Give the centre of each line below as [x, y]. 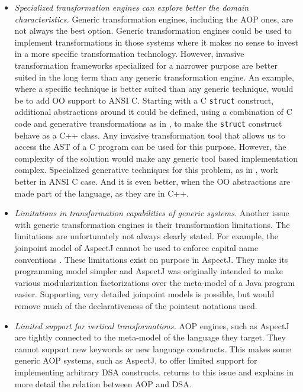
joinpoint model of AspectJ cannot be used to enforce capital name [136, 248]
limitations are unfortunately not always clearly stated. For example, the [146, 236]
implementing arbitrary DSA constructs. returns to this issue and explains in [154, 372]
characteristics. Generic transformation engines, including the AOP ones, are [154, 19]
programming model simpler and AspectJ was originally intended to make [149, 271]
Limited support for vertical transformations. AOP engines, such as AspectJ [152, 325]
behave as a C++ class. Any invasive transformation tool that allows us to [150, 135]
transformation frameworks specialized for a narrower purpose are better [146, 65]
